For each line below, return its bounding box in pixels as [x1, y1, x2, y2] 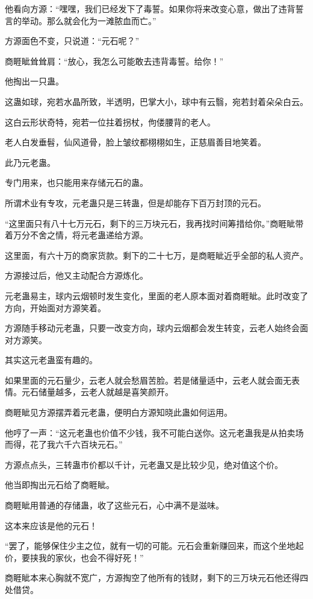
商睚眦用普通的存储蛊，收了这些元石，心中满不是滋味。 [5, 499, 224, 512]
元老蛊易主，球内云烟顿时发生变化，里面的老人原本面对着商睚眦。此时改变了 [5, 289, 308, 302]
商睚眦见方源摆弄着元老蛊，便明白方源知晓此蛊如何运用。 [5, 406, 232, 419]
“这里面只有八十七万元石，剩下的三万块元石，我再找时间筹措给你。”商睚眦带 [5, 217, 304, 229]
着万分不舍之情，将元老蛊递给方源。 [5, 229, 148, 241]
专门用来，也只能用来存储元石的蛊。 [5, 176, 148, 189]
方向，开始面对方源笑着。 [5, 301, 106, 314]
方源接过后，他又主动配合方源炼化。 [5, 269, 148, 282]
